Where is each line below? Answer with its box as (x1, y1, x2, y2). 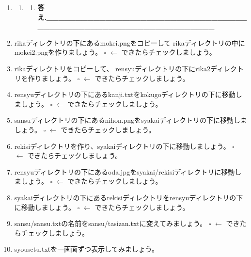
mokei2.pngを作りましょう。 (14, 47, 102, 57)
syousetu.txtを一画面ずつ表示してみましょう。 (14, 244, 158, 254)
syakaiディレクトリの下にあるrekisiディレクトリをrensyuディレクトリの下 (14, 192, 243, 202)
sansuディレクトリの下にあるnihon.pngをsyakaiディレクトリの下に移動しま (14, 115, 247, 125)
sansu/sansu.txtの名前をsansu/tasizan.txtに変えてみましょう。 (14, 218, 207, 228)
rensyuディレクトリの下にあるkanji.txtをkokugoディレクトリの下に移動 (14, 89, 235, 99)
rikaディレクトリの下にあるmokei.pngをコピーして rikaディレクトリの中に (14, 37, 245, 48)
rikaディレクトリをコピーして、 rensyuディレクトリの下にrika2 (14, 63, 211, 73)
